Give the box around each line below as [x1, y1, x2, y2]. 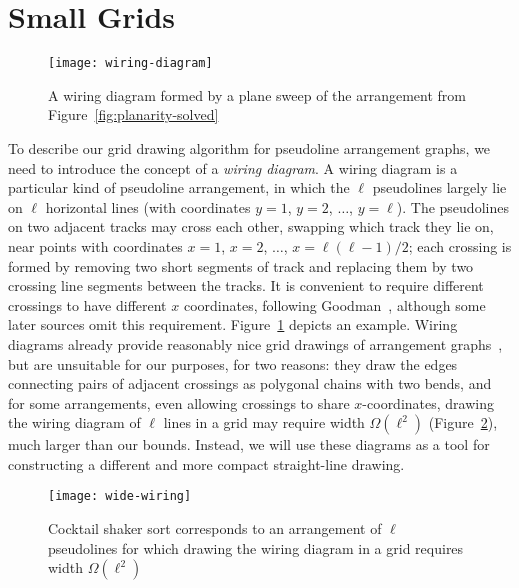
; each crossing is [408, 235, 512, 256]
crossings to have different [8, 294, 167, 315]
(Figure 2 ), [428, 412, 498, 433]
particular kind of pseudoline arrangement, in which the [8, 177, 350, 198]
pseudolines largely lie [372, 177, 507, 198]
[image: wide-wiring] [48, 489, 192, 504]
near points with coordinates [8, 235, 183, 256]
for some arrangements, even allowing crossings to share [8, 392, 350, 413]
